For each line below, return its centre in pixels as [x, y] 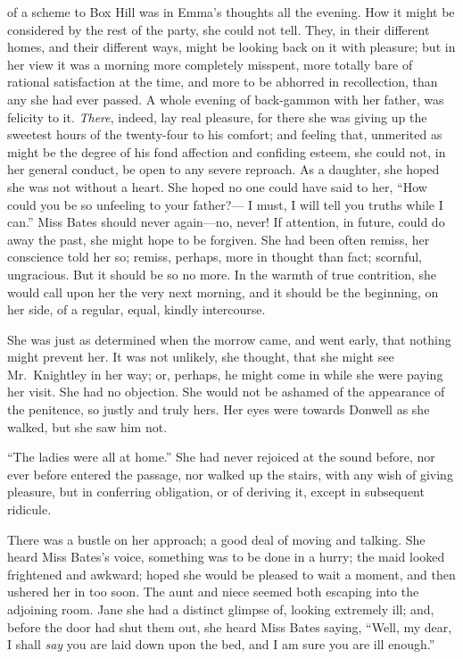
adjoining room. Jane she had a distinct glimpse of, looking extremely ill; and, [221, 609]
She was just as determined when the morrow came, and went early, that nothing [229, 339]
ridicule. [29, 509]
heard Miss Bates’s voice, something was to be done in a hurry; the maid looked [226, 557]
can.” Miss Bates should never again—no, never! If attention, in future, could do [226, 222]
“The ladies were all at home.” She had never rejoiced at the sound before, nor [221, 457]
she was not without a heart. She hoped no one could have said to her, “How [217, 186]
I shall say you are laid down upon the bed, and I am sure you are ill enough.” [221, 644]
